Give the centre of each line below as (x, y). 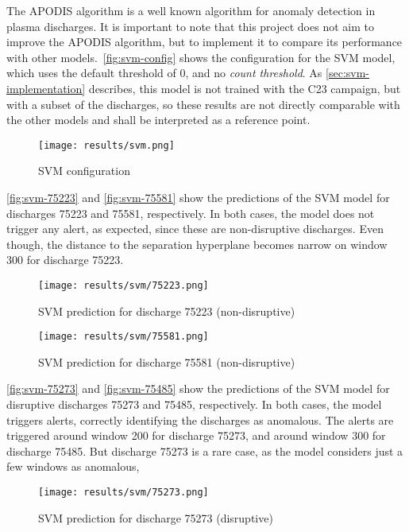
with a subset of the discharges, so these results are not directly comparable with (203, 104)
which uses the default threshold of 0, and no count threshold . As (164, 73)
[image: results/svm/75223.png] (123, 285)
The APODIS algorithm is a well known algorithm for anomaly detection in (191, 10)
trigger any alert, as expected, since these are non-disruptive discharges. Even (195, 229)
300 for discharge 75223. (65, 260)
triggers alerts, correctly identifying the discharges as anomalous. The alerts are (200, 419)
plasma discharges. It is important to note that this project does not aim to (190, 26)
